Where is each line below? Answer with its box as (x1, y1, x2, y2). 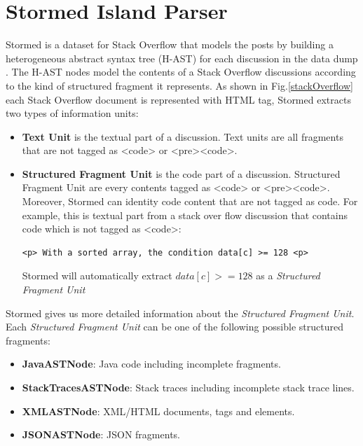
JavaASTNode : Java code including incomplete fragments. (22, 356, 281, 371)
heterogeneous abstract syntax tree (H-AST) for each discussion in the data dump (6, 50, 358, 65)
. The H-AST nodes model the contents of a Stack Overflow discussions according (6, 64, 356, 79)
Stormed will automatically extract (22, 268, 172, 283)
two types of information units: (6, 106, 139, 120)
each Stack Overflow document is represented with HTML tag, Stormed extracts (6, 92, 351, 106)
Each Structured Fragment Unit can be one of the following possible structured (6, 319, 343, 334)
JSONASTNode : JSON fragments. (22, 427, 180, 442)
